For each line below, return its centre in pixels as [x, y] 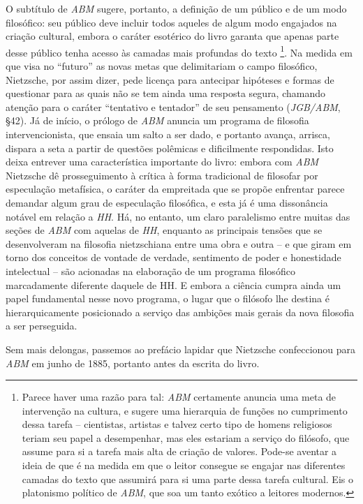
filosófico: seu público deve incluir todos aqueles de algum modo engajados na [171, 22]
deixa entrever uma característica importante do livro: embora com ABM [162, 162]
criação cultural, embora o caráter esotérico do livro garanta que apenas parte [172, 36]
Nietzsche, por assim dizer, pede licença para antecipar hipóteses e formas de [170, 79]
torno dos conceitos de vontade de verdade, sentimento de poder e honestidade [173, 257]
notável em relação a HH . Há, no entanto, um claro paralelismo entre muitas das [178, 216]
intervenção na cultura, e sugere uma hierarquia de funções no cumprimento [185, 410]
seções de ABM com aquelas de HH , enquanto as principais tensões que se [164, 230]
